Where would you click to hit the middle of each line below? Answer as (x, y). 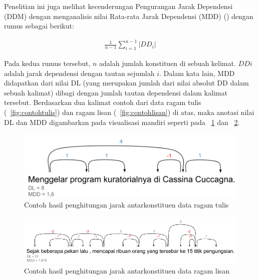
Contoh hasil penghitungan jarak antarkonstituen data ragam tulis (126, 205)
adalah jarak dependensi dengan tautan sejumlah (79, 73)
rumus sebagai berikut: (39, 26)
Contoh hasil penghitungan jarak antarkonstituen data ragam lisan (127, 271)
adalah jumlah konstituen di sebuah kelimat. (168, 63)
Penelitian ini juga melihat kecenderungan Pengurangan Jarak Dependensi (118, 6)
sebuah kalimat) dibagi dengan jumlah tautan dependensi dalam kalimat (116, 92)
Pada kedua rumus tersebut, (47, 63)
